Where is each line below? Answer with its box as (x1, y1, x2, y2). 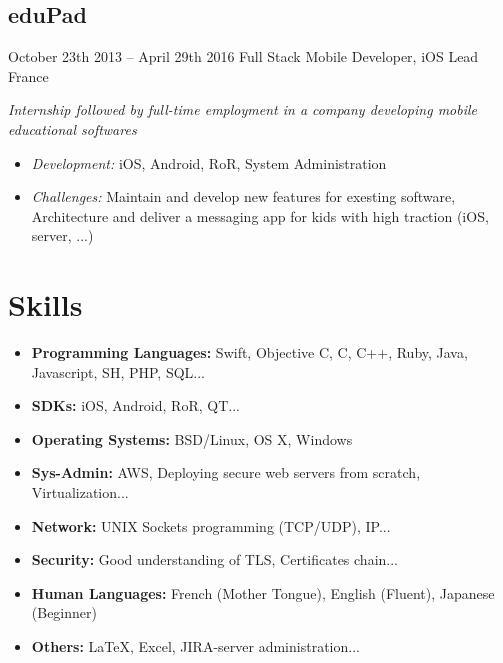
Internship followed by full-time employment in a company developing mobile (8, 99, 478, 120)
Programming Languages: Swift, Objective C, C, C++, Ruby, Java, (31, 342, 468, 363)
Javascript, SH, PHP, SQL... (31, 361, 206, 382)
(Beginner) (31, 602, 97, 623)
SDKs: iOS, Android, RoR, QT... (31, 395, 240, 416)
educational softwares (8, 118, 137, 139)
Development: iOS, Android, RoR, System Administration (31, 152, 387, 173)
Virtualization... (31, 482, 129, 503)
